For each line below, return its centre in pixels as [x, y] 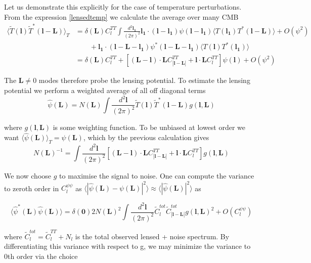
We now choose [28, 175]
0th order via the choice [41, 256]
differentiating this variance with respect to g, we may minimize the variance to [127, 246]
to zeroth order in [32, 188]
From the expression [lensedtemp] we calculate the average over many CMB [121, 16]
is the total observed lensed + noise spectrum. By [152, 236]
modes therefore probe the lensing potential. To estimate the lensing [144, 80]
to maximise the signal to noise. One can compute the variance [157, 175]
